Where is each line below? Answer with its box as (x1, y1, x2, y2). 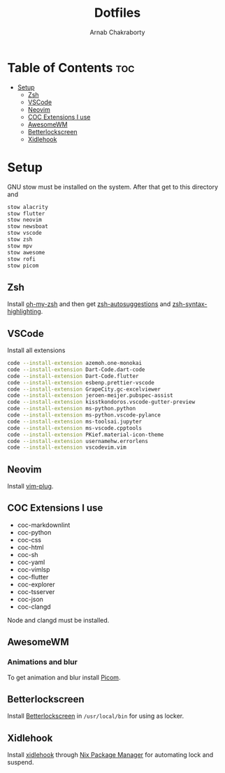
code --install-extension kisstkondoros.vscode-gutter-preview (7, 398, 196, 406)
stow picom (7, 262, 39, 269)
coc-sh (17, 550, 38, 558)
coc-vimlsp (17, 565, 50, 574)
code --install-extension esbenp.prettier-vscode (7, 379, 155, 386)
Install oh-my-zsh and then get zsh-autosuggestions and (7, 300, 171, 308)
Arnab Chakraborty (89, 28, 145, 36)
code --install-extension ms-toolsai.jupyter (7, 418, 142, 425)
